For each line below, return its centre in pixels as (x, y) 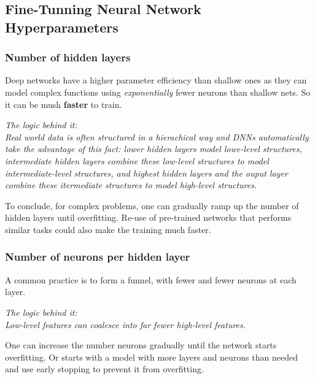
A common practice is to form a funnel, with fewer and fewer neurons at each (151, 279)
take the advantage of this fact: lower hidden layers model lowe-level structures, (154, 149)
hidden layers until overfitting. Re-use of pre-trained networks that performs (148, 217)
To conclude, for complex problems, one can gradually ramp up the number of (152, 205)
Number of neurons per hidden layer (98, 257)
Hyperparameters (62, 27)
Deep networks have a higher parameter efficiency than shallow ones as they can (156, 80)
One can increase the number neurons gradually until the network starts (141, 345)
